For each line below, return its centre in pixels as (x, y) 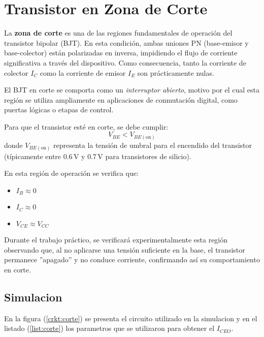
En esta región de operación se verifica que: (71, 173)
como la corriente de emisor (83, 72)
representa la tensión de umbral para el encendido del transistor (153, 145)
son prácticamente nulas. (176, 72)
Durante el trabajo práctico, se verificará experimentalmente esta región (116, 240)
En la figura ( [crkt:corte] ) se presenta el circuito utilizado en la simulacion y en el (131, 318)
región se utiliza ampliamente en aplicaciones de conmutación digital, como (121, 99)
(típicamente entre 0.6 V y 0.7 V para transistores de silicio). (98, 156)
